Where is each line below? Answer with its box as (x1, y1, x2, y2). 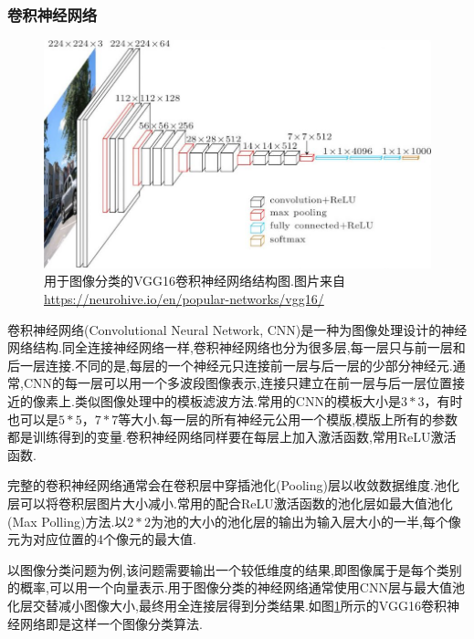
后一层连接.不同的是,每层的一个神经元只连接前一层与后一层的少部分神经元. (7, 355, 453, 374)
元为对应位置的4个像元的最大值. (7, 529, 196, 549)
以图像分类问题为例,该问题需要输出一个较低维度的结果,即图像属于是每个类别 (7, 560, 462, 579)
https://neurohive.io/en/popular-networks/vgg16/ (44, 289, 324, 309)
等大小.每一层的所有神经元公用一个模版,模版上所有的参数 (118, 409, 458, 428)
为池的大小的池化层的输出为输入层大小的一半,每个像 (150, 511, 461, 530)
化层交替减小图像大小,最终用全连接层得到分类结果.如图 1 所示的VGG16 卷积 (7, 595, 447, 614)
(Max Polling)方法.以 (7, 511, 128, 530)
